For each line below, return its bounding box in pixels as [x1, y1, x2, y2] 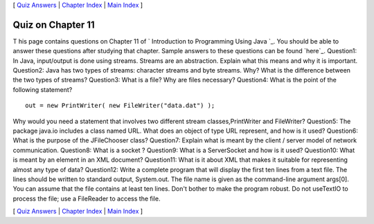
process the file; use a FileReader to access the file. [12, 194, 161, 203]
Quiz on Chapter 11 [12, 19, 95, 30]
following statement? [12, 85, 73, 93]
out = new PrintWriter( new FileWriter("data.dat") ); [25, 102, 215, 110]
